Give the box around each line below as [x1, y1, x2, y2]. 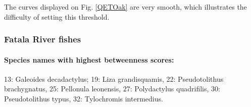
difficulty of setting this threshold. [4, 11, 110, 22]
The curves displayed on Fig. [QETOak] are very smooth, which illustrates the [4, 2, 247, 12]
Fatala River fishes [4, 33, 81, 45]
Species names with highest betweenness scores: [4, 54, 174, 65]
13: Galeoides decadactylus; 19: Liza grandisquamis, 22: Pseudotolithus [4, 73, 224, 84]
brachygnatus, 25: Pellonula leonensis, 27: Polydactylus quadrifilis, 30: [4, 83, 220, 94]
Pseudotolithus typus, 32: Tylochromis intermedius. [4, 93, 163, 104]
